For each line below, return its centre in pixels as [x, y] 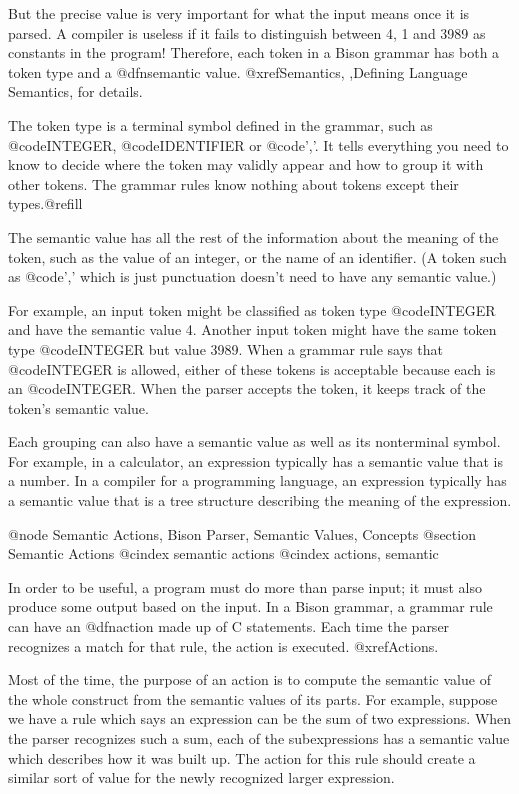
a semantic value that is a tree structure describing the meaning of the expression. [260, 500]
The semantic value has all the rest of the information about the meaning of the [253, 236]
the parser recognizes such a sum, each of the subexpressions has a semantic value [259, 738]
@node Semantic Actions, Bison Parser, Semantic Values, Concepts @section [242, 533]
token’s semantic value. [78, 407]
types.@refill [45, 203]
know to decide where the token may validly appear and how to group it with [246, 164]
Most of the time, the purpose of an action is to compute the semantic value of [249, 679]
